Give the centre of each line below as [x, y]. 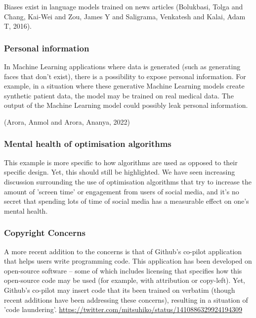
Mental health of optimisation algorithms [88, 144]
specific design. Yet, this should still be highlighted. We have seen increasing [120, 172]
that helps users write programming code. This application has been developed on [128, 261]
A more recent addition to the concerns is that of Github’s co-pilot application [123, 251]
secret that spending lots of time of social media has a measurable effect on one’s [127, 201]
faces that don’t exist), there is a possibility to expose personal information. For [125, 76]
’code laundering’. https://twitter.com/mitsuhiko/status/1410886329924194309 [123, 309]
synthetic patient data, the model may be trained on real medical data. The [119, 95]
